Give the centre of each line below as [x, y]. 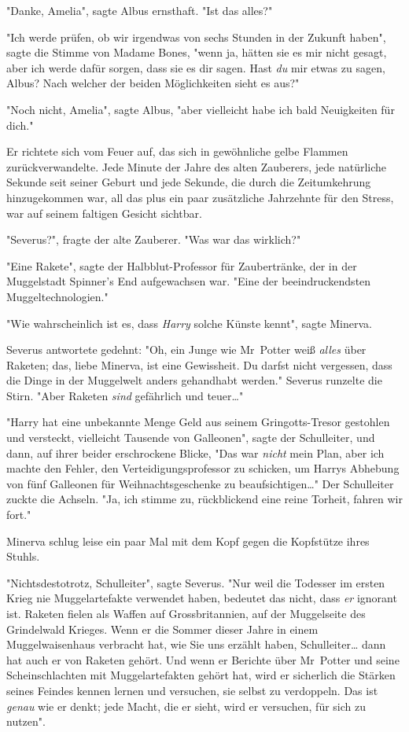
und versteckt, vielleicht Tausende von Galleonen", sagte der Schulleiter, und [191, 438]
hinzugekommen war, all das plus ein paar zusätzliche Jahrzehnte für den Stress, [200, 197]
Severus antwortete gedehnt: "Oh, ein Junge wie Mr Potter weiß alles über [186, 349]
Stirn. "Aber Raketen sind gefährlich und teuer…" [125, 395]
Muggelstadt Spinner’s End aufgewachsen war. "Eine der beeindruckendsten [189, 281]
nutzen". [26, 721]
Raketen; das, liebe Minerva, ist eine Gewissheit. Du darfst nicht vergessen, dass [199, 364]
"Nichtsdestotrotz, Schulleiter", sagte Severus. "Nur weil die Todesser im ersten [196, 582]
